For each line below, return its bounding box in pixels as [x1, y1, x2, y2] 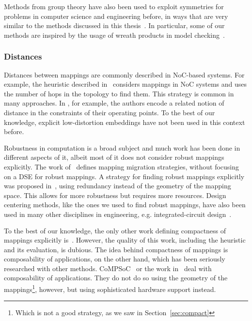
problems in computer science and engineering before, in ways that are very [4, 11, 228, 21]
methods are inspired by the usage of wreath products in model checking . [4, 30, 225, 40]
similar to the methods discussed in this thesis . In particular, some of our [4, 20, 225, 31]
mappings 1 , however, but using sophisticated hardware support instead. [4, 283, 216, 294]
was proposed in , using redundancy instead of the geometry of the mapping [4, 181, 231, 191]
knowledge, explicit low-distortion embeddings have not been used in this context [4, 117, 245, 127]
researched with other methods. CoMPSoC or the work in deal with [4, 263, 212, 273]
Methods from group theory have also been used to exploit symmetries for [4, 1, 224, 11]
